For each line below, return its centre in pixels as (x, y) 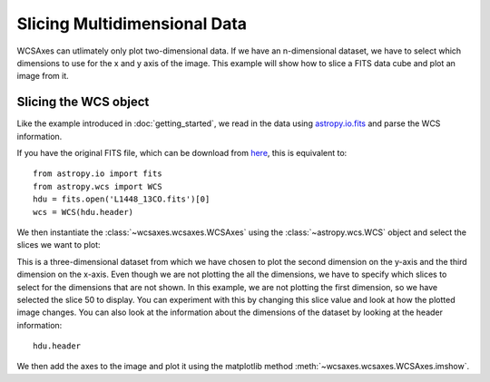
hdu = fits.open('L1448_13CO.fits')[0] (122, 199)
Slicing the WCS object (83, 102)
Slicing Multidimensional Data (132, 24)
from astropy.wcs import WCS (98, 186)
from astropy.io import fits (98, 174)
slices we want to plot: (59, 245)
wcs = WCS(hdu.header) (83, 212)
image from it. (43, 76)
